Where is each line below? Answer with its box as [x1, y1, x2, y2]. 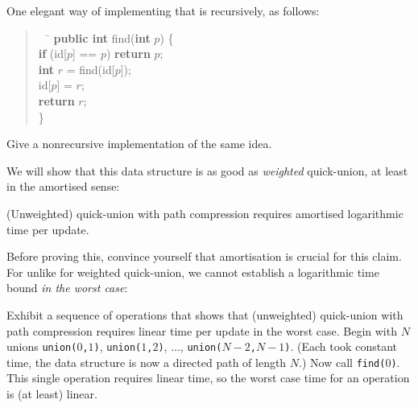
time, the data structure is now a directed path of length [6, 353, 287, 370]
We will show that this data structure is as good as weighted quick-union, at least [6, 162, 408, 179]
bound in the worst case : [6, 279, 128, 296]
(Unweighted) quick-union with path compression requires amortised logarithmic [6, 204, 404, 221]
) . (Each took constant [284, 338, 397, 355]
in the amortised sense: [6, 178, 120, 195]
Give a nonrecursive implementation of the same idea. [6, 135, 272, 152]
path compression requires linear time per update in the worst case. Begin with [6, 322, 397, 339]
